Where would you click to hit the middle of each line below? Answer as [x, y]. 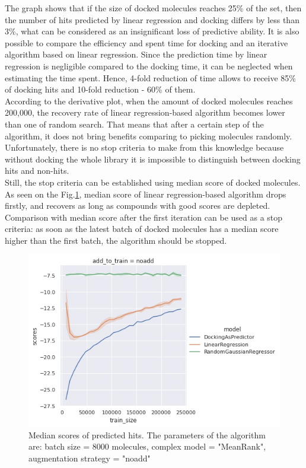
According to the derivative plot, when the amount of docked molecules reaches [149, 101]
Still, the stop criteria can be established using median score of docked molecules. [153, 182]
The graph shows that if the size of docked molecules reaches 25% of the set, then [153, 8]
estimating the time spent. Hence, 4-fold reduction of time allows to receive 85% [151, 77]
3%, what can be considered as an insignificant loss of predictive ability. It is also [152, 31]
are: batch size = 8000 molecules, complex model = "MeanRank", [147, 446]
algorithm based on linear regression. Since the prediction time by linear [136, 54]
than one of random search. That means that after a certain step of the [134, 124]
